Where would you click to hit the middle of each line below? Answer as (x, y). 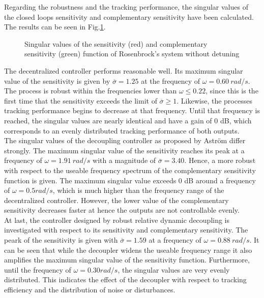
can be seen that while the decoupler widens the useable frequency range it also (128, 250)
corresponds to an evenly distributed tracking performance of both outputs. (122, 130)
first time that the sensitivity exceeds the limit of (81, 100)
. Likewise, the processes (214, 100)
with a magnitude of (124, 160)
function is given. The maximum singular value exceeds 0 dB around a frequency (130, 180)
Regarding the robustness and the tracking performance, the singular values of (126, 7)
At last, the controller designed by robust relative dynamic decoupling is (117, 220)
